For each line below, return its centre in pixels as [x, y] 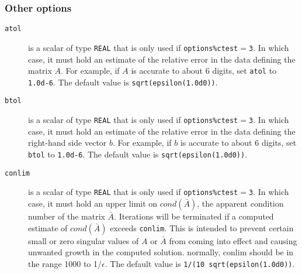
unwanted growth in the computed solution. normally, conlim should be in [161, 252]
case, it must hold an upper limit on [93, 203]
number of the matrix [67, 216]
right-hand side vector [67, 143]
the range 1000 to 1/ [65, 263]
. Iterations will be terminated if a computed [194, 216]
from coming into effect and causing [233, 240]
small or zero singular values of [84, 240]
